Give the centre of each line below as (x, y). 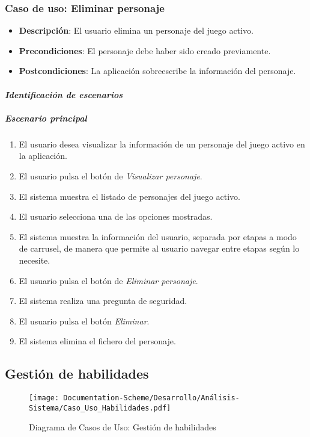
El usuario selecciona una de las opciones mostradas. (116, 216)
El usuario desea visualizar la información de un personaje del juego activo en (162, 144)
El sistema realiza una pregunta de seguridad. (103, 301)
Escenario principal (46, 118)
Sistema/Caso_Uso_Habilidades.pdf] (100, 408)
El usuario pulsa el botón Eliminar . (84, 321)
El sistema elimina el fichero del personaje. (97, 341)
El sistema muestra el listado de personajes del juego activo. (129, 196)
